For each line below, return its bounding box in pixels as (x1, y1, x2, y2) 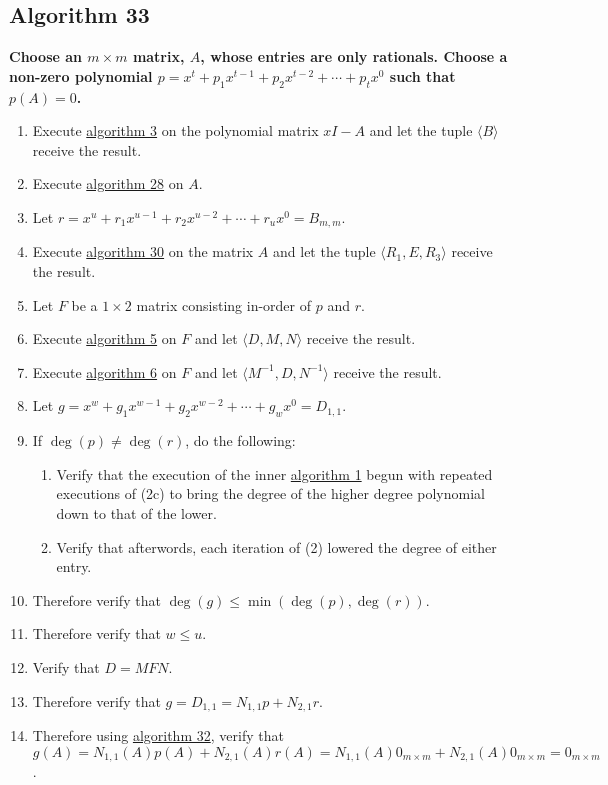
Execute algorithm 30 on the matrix (32, 241, 254, 262)
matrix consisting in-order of (136, 294, 312, 315)
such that (389, 65, 456, 86)
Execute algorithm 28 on (32, 173, 184, 194)
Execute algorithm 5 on (32, 328, 177, 349)
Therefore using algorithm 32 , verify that (32, 724, 284, 745)
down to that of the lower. (56, 502, 217, 523)
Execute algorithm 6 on (32, 361, 177, 382)
